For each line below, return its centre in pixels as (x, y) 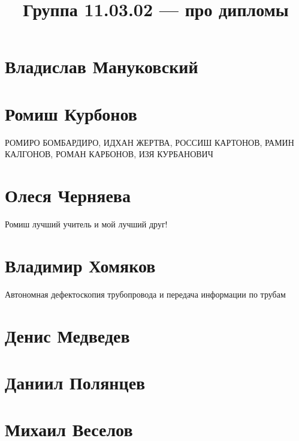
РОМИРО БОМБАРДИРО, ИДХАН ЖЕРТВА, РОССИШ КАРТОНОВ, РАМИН (149, 142)
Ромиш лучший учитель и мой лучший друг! (86, 224)
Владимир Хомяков (80, 265)
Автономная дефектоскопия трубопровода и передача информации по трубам (145, 294)
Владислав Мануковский (102, 66)
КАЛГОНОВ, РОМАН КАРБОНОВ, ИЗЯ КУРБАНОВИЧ (109, 154)
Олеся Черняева (68, 195)
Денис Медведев (67, 335)
